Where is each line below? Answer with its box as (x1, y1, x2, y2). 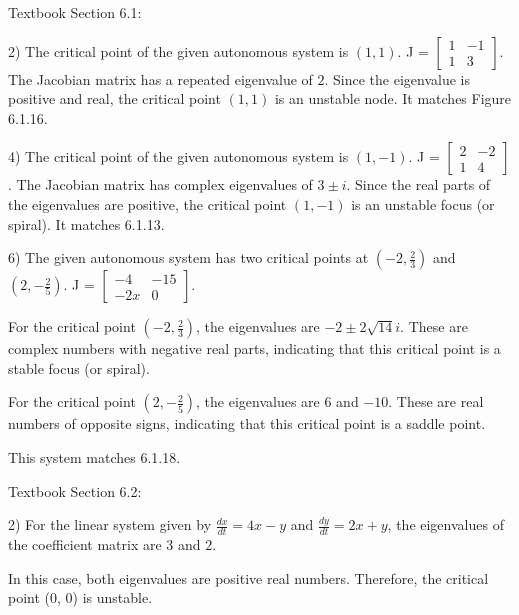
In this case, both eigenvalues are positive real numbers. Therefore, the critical (8, 567, 489, 588)
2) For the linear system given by (8, 514, 212, 535)
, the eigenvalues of (387, 514, 504, 535)
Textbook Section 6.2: (8, 480, 142, 501)
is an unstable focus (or (351, 193, 495, 214)
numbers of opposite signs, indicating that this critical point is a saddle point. (8, 413, 486, 434)
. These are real (388, 391, 484, 412)
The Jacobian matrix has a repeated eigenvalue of (8, 68, 313, 89)
